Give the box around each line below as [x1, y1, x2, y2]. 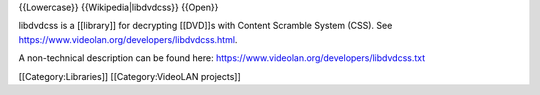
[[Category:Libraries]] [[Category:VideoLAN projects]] [18, 70, 242, 82]
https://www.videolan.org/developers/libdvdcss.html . [18, 33, 238, 45]
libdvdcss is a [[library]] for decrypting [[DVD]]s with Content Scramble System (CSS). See [18, 20, 393, 32]
